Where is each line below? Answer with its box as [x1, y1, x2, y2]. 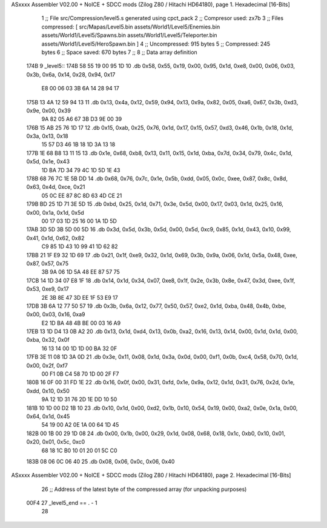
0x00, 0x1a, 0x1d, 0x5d [26, 209, 84, 216]
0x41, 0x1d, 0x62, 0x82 [26, 234, 85, 242]
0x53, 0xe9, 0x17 [26, 285, 69, 293]
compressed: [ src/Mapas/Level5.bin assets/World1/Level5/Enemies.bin [41, 23, 220, 30]
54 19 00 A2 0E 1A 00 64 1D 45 [41, 421, 119, 428]
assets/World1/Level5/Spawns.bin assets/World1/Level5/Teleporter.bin [41, 32, 217, 39]
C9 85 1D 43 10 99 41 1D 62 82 [41, 243, 118, 250]
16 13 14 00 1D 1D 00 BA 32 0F [41, 345, 117, 352]
